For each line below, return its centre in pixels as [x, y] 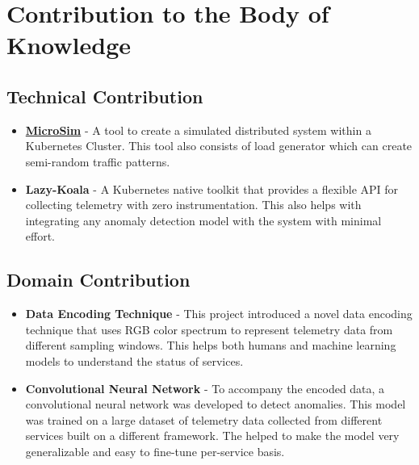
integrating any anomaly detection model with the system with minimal [203, 220]
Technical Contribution [105, 96]
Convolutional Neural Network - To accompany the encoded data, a [205, 388]
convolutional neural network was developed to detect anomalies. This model [216, 404]
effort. [40, 236]
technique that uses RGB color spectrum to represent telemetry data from [209, 329]
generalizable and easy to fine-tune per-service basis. [155, 451]
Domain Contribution [98, 280]
